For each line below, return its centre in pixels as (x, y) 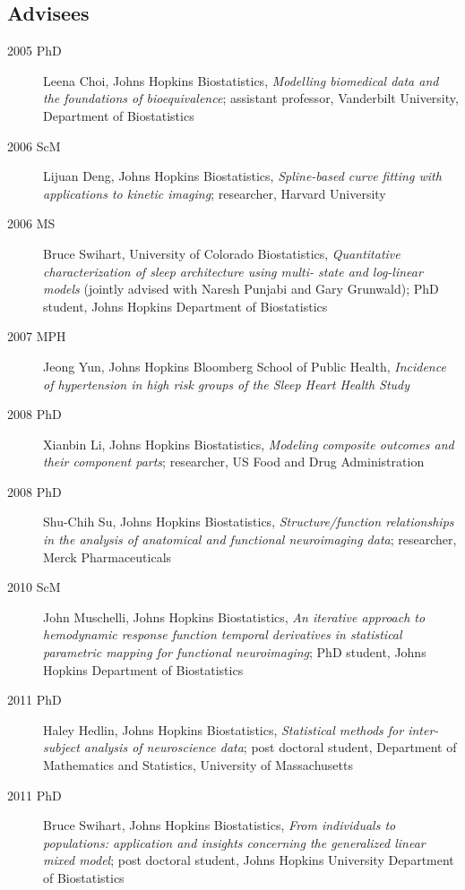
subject (61, 747)
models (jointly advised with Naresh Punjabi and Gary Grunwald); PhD (241, 289)
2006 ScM (34, 145)
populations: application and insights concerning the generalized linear (234, 842)
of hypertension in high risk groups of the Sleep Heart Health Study (227, 384)
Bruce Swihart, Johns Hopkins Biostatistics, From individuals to (220, 825)
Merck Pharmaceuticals (108, 556)
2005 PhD (34, 51)
